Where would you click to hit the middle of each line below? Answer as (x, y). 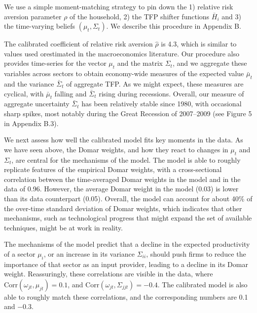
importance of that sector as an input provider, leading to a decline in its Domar (126, 264)
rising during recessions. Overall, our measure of (171, 93)
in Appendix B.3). (31, 123)
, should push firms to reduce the (196, 253)
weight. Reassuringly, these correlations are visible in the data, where (109, 274)
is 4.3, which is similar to (199, 44)
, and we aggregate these (210, 63)
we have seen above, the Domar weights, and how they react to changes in (116, 149)
